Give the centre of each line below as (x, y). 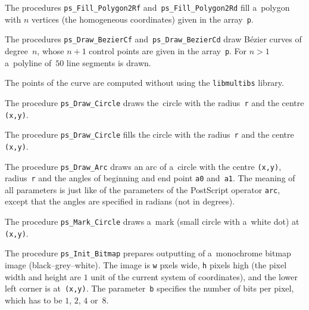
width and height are (43, 276)
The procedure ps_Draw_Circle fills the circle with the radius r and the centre (149, 134)
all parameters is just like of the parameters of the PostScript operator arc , (143, 189)
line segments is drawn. (109, 62)
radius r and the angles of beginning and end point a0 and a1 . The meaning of (150, 178)
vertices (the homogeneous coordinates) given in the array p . (142, 19)
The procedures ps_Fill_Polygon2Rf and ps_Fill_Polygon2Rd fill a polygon (147, 7)
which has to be (34, 300)
